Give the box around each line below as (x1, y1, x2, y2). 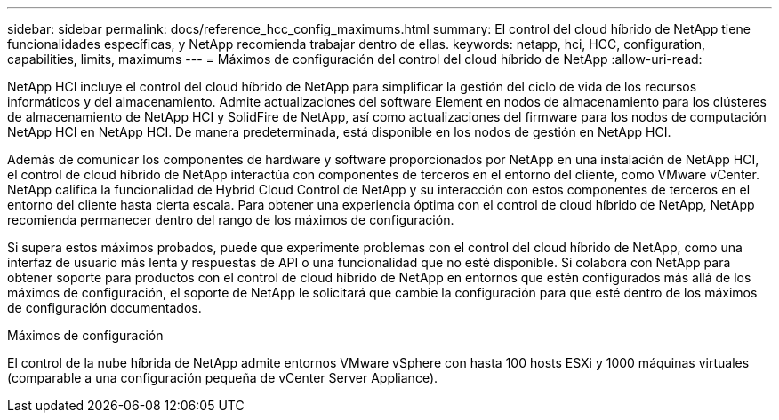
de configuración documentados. (7, 300, 202, 315)
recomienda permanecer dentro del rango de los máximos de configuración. (7, 212, 454, 227)
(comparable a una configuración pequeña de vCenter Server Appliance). (7, 370, 438, 385)
